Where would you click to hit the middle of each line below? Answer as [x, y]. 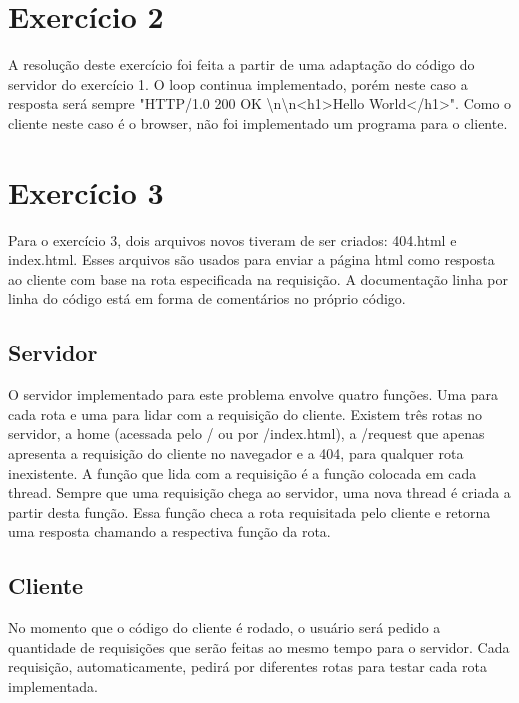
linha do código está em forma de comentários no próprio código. [207, 298]
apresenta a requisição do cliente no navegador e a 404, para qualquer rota [236, 452]
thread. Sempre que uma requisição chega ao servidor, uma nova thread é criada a [259, 492]
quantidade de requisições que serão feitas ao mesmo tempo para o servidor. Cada [259, 646]
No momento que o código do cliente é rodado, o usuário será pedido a [224, 627]
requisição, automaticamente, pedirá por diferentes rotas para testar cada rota [247, 666]
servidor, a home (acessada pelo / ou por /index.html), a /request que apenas [246, 433]
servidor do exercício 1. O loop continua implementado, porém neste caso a [238, 83]
